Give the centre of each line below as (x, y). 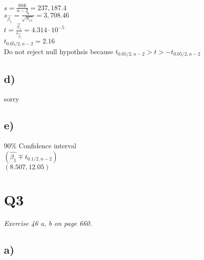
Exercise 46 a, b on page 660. (48, 223)
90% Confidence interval (40, 146)
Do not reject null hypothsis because (59, 51)
